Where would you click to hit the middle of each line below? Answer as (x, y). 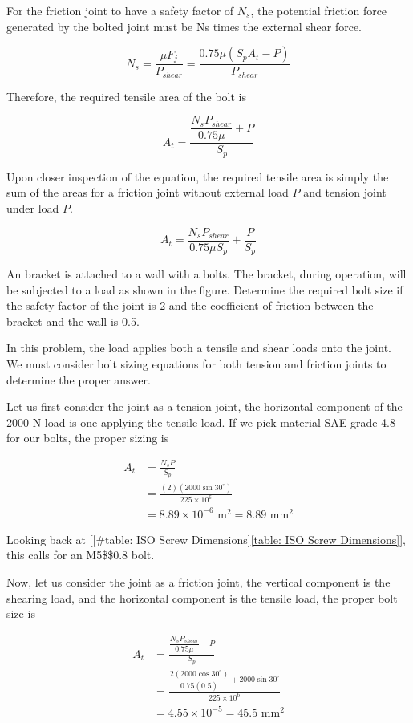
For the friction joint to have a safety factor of (120, 10)
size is (21, 613)
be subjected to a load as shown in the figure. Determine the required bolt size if (205, 289)
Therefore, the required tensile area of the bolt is (127, 96)
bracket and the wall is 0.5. (73, 321)
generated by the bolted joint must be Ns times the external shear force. (184, 26)
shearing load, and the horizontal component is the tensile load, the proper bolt (202, 597)
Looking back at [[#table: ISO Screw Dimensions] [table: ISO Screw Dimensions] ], (206, 539)
